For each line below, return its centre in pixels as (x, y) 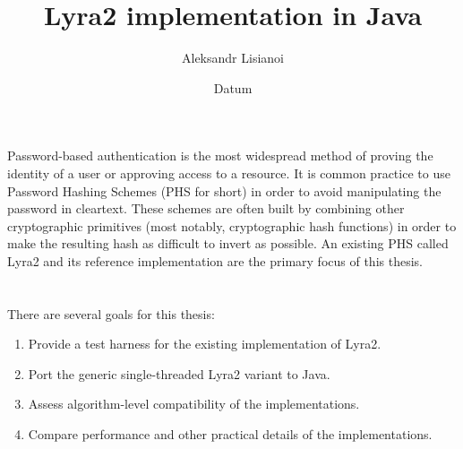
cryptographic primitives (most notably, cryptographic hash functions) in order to (232, 225)
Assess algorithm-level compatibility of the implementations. (194, 404)
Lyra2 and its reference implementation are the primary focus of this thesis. (215, 260)
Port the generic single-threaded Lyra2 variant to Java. (179, 373)
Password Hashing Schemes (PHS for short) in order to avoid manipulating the (224, 190)
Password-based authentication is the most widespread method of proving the (220, 155)
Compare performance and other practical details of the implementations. (230, 434)
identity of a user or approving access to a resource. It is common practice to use (229, 173)
